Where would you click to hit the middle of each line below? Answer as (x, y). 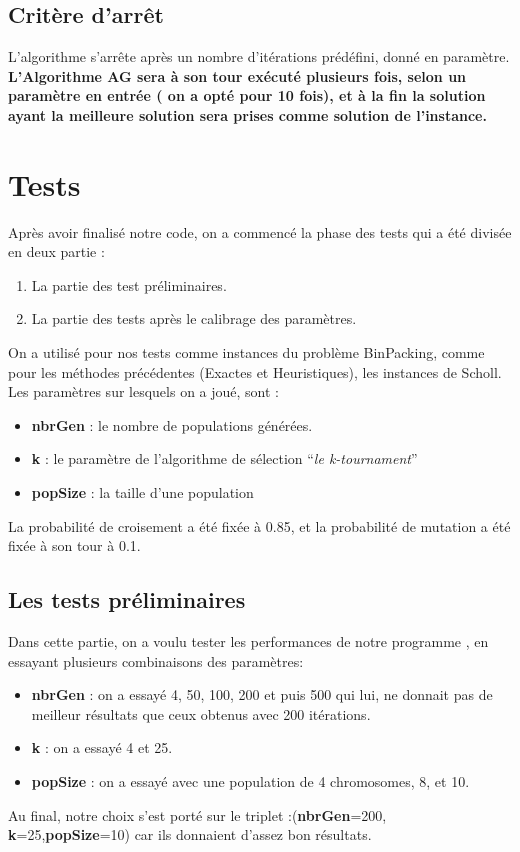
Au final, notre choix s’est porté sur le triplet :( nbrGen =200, (197, 814)
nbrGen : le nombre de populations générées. (172, 424)
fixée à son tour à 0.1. (74, 545)
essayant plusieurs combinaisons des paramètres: (156, 660)
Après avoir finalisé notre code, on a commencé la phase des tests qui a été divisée (260, 231)
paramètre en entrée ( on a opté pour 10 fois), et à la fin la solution (247, 95)
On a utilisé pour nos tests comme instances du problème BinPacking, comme (246, 352)
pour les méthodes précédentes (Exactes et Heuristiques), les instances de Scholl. (255, 371)
